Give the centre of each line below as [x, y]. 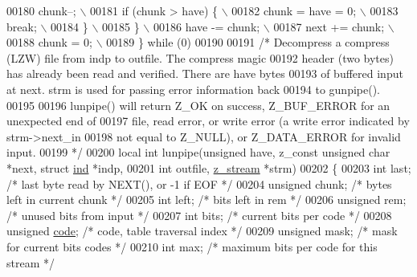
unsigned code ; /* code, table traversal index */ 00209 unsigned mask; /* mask [202, 231]
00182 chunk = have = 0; [294, 10]
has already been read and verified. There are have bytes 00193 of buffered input [205, 73]
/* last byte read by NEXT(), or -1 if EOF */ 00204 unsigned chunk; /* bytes [199, 183]
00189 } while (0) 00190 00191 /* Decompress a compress [248, 42]
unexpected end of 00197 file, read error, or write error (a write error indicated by [208, 121]
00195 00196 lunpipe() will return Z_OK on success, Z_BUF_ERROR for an [198, 105]
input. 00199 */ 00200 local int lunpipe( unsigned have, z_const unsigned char [198, 152]
